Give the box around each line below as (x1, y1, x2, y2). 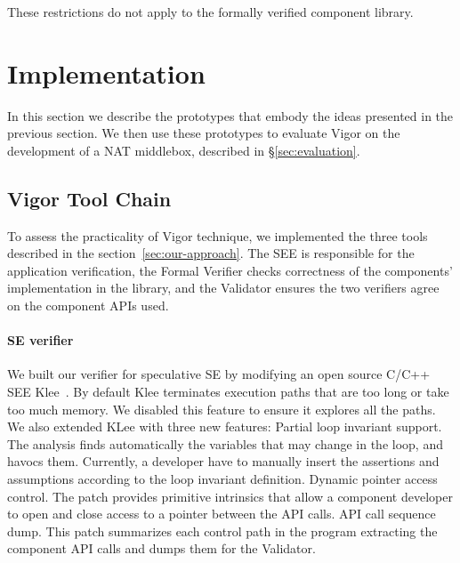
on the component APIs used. (7, 296, 169, 315)
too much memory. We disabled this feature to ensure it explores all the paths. (7, 399, 436, 418)
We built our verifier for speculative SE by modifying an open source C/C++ (7, 365, 431, 383)
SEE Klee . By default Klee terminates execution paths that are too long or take (7, 382, 449, 401)
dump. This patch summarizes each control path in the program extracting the (7, 521, 438, 540)
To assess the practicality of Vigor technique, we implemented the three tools (7, 226, 428, 245)
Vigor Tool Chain (7, 184, 172, 212)
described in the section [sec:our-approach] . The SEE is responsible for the (7, 244, 415, 262)
